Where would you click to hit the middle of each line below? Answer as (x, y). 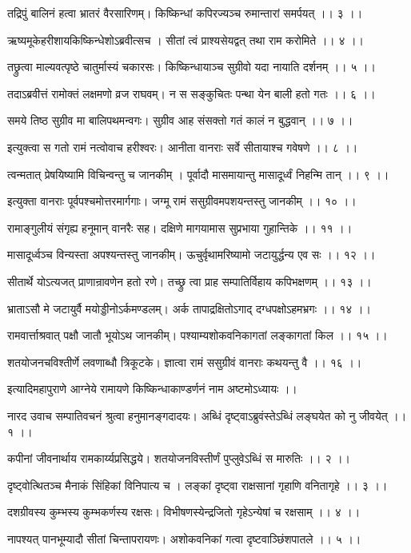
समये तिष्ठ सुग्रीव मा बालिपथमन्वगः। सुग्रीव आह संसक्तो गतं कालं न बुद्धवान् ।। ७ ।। (180, 120)
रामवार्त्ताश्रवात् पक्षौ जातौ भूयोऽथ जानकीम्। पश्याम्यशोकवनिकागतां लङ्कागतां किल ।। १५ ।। (198, 335)
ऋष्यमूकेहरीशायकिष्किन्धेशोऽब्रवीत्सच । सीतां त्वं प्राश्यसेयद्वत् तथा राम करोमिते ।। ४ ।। (186, 40)
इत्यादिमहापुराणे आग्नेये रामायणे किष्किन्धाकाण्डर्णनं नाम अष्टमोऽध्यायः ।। (152, 389)
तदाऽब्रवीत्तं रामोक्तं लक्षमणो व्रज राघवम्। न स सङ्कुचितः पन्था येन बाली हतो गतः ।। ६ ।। (192, 93)
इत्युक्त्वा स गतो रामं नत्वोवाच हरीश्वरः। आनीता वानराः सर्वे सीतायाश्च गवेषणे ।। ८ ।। (183, 147)
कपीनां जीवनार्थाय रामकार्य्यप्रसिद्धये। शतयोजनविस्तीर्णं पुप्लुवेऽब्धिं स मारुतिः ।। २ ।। (179, 458)
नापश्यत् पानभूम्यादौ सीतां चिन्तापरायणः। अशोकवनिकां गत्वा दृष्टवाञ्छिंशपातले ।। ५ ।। (184, 538)
